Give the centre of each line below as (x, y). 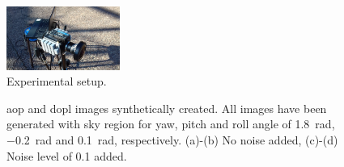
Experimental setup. (57, 81)
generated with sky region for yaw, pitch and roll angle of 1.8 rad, (171, 124)
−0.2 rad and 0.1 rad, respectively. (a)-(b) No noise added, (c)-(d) (172, 140)
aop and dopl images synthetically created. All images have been (167, 108)
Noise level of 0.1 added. (67, 155)
